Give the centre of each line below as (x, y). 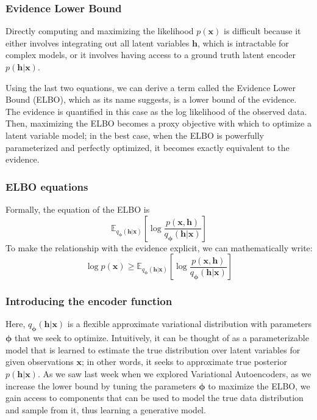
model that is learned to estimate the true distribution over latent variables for (153, 349)
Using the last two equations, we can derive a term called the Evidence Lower (151, 87)
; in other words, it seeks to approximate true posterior (184, 362)
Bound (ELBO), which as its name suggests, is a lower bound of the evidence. (151, 99)
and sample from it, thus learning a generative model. (106, 409)
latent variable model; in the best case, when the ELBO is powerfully (135, 135)
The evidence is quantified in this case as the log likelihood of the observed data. (156, 111)
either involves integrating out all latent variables (98, 42)
